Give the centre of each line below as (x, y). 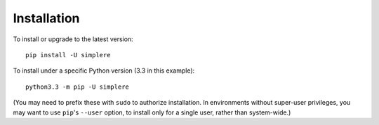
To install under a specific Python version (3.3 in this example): (104, 71)
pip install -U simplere (68, 55)
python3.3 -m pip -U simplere (78, 87)
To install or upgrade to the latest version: (73, 39)
